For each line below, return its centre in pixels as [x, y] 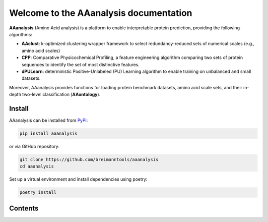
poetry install [38, 193]
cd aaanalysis [37, 166]
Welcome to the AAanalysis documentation [101, 13]
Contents [24, 208]
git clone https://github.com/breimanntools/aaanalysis [89, 159]
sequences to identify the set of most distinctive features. [81, 64]
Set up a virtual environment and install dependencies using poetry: [78, 179]
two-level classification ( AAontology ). [62, 95]
